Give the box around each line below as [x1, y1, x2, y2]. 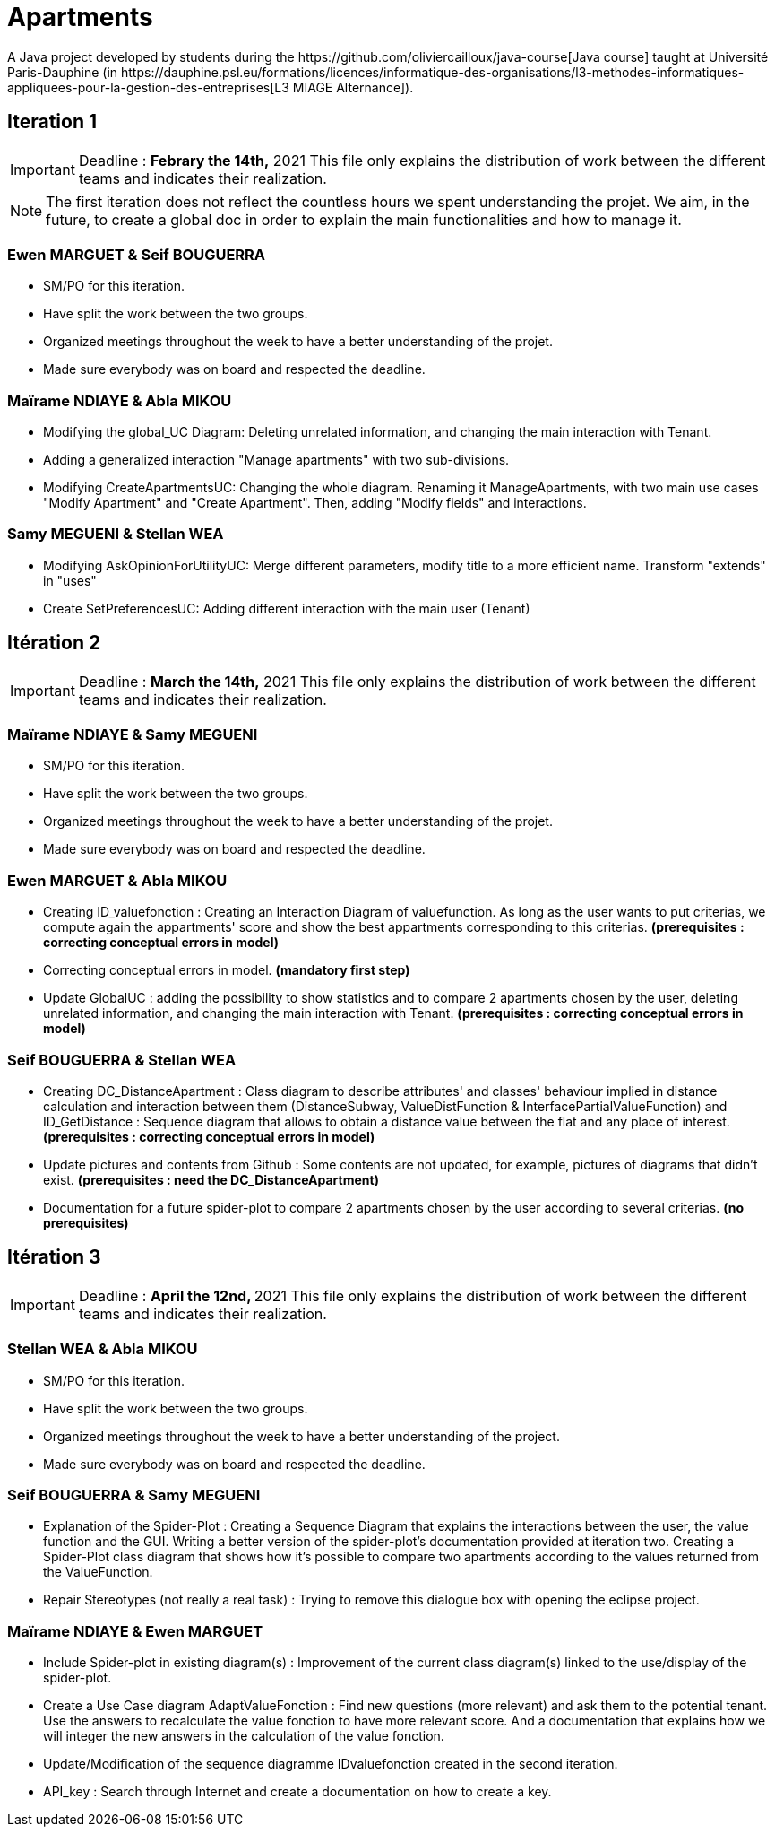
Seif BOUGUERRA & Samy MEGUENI [7, 1485, 261, 1504]
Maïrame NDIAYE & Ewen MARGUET [7, 1621, 263, 1640]
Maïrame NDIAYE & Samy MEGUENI [7, 726, 258, 744]
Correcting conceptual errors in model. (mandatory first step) [43, 962, 410, 978]
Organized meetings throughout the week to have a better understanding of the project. [43, 1428, 560, 1444]
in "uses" [43, 572, 97, 588]
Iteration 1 [7, 110, 98, 134]
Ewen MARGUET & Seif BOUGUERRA [7, 245, 266, 264]
